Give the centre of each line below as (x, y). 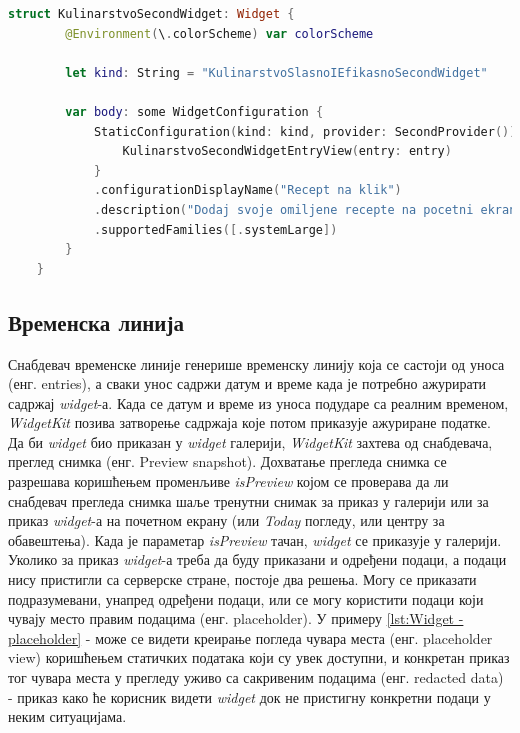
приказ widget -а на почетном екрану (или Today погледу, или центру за (226, 520)
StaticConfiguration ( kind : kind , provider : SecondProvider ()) (305, 131)
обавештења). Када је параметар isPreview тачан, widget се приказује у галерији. (255, 539)
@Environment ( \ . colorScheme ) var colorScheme (219, 33)
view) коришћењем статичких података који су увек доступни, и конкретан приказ (259, 657)
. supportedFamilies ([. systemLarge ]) (215, 229)
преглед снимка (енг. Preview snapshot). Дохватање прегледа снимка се (227, 461)
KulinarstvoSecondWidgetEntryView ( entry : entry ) (287, 151)
